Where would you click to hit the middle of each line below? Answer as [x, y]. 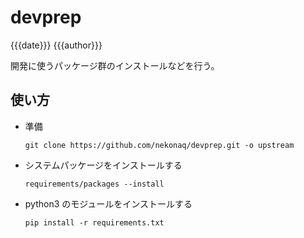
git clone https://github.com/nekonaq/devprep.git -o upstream [159, 145]
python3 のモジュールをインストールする [108, 203]
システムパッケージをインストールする [103, 165]
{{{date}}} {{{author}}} [56, 45]
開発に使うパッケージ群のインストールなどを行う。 [115, 65]
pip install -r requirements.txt [94, 222]
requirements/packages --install [94, 184]
